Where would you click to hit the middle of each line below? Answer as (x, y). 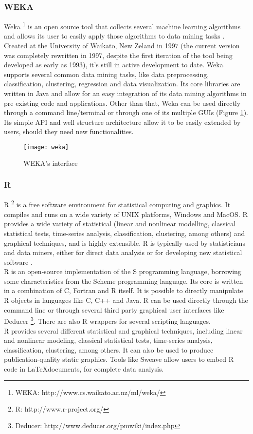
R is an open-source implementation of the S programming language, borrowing (123, 271)
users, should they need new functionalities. (69, 131)
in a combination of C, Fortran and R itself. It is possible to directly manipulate (124, 290)
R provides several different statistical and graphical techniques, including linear (123, 330)
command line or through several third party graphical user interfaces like (114, 309)
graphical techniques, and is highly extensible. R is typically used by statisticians (125, 243)
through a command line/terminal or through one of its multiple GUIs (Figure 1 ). (126, 112)
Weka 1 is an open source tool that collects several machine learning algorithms (122, 26)
